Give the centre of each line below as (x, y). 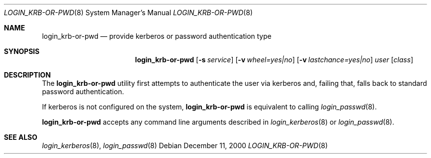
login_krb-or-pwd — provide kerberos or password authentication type (157, 36)
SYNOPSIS (22, 51)
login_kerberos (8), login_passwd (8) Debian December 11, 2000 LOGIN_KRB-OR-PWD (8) (185, 145)
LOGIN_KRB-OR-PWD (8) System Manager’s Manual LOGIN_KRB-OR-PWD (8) (128, 13)
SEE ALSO (21, 137)
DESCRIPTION (28, 75)
